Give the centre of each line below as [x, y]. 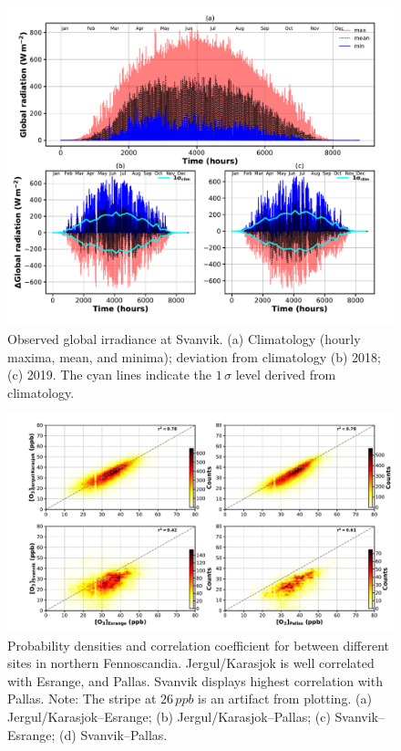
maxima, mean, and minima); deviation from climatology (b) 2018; [194, 356]
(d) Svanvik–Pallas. [113, 734]
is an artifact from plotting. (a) [285, 699]
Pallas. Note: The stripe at [82, 699]
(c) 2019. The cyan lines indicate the [110, 375]
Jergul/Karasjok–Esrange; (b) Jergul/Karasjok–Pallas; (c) [169, 716]
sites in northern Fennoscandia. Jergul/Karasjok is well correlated [191, 663]
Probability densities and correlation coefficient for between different [198, 645]
